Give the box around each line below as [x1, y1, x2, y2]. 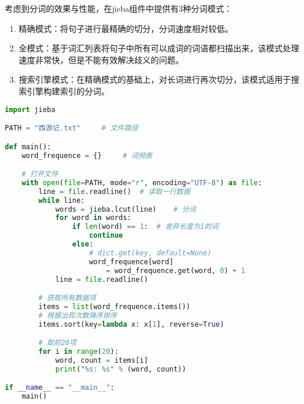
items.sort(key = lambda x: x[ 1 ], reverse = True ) [38, 320, 224, 329]
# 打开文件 [21, 170, 58, 179]
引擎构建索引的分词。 [27, 84, 110, 97]
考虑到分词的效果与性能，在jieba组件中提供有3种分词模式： [5, 2, 233, 14]
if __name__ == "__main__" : [5, 383, 115, 392]
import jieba [5, 105, 55, 114]
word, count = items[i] [55, 356, 148, 364]
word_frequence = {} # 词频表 [21, 151, 153, 160]
